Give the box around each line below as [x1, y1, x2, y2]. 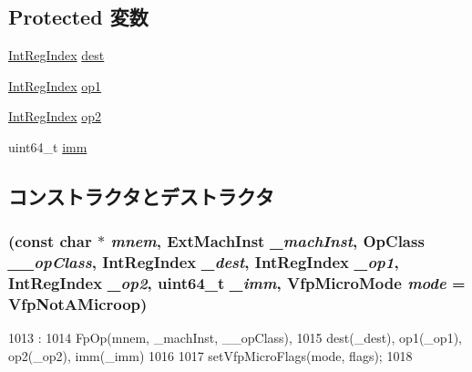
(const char [8, 230, 92, 253]
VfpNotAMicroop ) [8, 293, 148, 315]
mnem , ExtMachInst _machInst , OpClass [110, 230, 425, 253]
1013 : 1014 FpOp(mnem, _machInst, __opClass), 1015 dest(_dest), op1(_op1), [8, 328, 462, 347]
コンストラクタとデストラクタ [8, 181, 274, 210]
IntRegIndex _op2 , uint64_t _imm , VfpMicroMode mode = [8, 272, 466, 294]
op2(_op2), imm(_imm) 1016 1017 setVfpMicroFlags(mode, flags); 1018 [8, 346, 413, 365]
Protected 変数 [8, 3, 149, 31]
